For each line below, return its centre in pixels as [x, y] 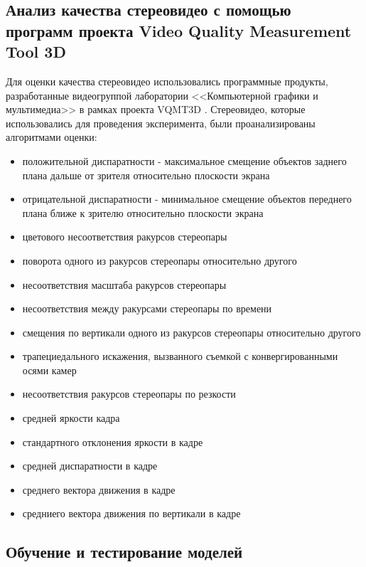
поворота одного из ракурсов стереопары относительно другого [160, 260]
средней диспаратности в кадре [90, 466]
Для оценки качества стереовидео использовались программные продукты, [167, 81]
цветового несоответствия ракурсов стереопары [125, 237]
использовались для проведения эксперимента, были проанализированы [161, 123]
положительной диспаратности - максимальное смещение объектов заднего [184, 160]
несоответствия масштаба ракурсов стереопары [124, 284]
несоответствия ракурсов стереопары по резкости [129, 394]
